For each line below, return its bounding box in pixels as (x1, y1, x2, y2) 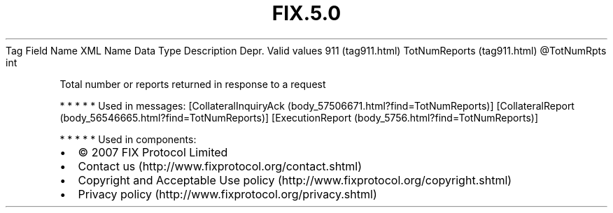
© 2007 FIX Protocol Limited (78, 145, 228, 159)
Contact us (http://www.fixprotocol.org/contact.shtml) (78, 159, 362, 173)
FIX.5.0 (272, 1, 341, 25)
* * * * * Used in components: (59, 133, 197, 145)
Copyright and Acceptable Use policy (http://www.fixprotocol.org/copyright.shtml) (78, 172, 512, 187)
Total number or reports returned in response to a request (59, 78, 326, 90)
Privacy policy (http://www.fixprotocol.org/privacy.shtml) (78, 186, 377, 201)
